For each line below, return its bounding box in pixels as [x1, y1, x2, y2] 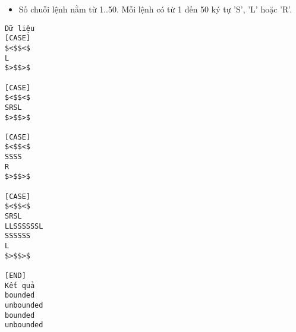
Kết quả [5, 281, 35, 290]
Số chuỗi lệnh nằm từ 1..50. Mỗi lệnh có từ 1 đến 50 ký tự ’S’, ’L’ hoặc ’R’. [18, 3, 292, 15]
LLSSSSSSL [5, 222, 43, 230]
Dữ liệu [5, 24, 35, 33]
